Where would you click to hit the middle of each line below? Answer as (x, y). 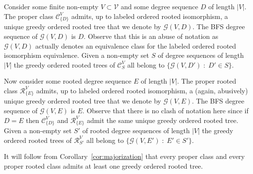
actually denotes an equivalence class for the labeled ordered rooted (136, 45)
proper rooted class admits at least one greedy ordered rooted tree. (103, 166)
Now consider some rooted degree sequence (68, 81)
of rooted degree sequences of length (136, 130)
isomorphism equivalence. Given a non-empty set (77, 55)
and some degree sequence (159, 6)
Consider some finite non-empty (51, 6)
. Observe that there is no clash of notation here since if (165, 110)
